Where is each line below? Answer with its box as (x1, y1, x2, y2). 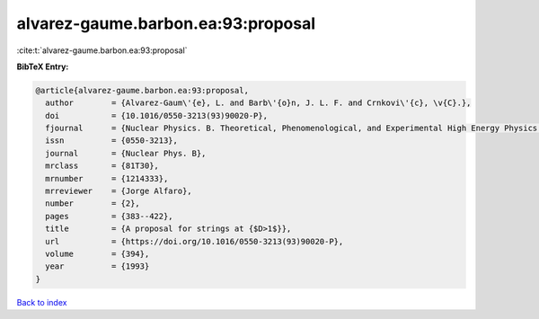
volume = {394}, (45, 249, 150, 259)
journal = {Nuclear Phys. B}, (45, 148, 207, 158)
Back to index (16, 297, 67, 307)
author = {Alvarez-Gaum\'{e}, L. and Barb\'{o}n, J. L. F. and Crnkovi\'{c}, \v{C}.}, (45, 98, 472, 108)
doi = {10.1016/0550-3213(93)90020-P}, (45, 111, 269, 120)
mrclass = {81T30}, (45, 161, 159, 171)
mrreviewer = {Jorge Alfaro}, (45, 186, 192, 197)
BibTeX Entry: (16, 61, 69, 72)
